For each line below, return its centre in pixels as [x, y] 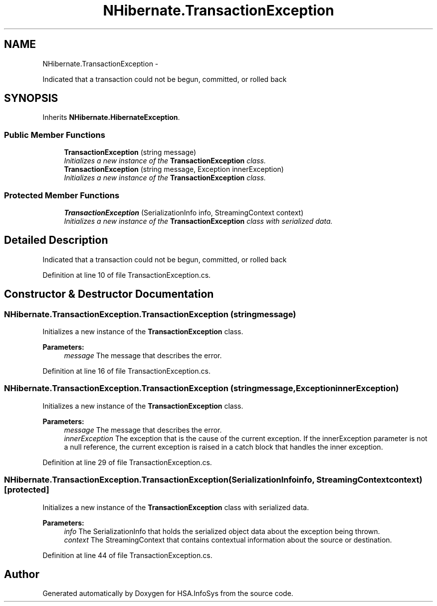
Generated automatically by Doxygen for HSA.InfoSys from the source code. [168, 594]
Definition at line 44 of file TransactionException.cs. [127, 555]
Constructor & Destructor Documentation [109, 294]
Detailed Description [56, 240]
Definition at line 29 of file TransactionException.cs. [127, 462]
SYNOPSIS [31, 98]
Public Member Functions [55, 135]
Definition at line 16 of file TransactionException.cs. [126, 371]
